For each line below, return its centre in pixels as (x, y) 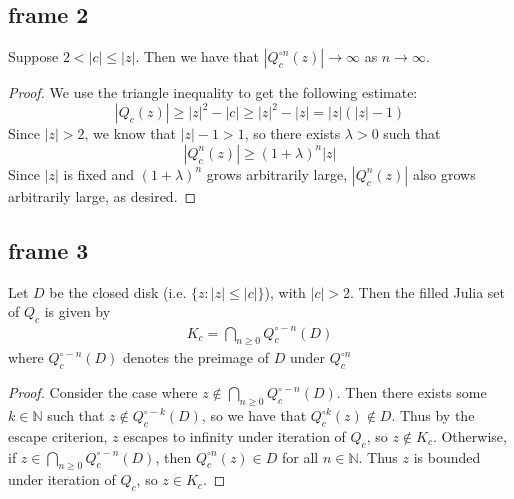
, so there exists (292, 133)
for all (300, 456)
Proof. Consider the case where (103, 392)
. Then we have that (197, 56)
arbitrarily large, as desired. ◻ (102, 195)
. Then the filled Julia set (427, 291)
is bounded (447, 456)
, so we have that (254, 415)
